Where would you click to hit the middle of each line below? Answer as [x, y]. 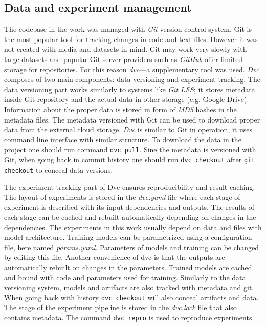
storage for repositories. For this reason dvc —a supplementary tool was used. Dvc [132, 69]
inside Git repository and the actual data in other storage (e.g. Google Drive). [127, 99]
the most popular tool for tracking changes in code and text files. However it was [131, 39]
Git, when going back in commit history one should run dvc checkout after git [130, 159]
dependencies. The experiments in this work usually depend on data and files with [133, 227]
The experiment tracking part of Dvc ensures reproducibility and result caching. [130, 187]
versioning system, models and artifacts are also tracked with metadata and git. [129, 287]
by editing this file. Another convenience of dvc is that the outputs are [115, 257]
